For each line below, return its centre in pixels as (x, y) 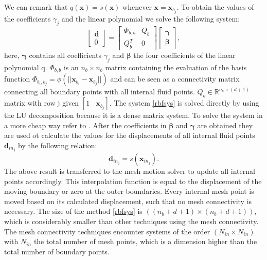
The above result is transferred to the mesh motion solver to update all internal (130, 171)
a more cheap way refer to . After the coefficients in (85, 125)
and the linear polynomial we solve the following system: (151, 19)
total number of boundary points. (57, 251)
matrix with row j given (42, 103)
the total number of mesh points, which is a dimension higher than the (145, 241)
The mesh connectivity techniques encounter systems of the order (107, 231)
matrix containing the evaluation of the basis (176, 67)
